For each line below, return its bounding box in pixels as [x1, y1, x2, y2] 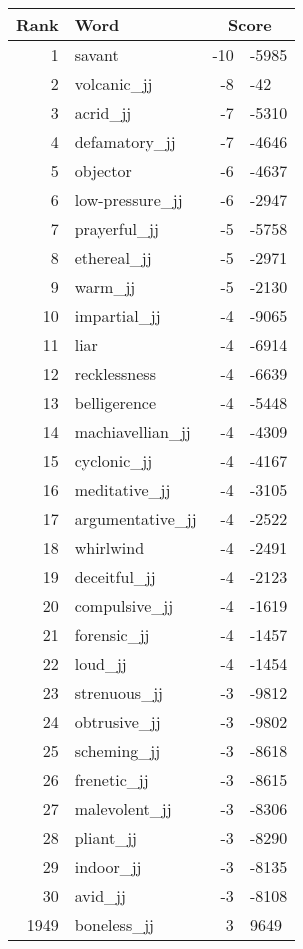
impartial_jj [74, 304, 161, 327]
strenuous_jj [74, 681, 163, 704]
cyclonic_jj [74, 449, 153, 472]
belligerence [74, 391, 157, 414]
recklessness [74, 362, 156, 385]
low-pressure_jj [74, 188, 183, 211]
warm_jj [74, 275, 136, 298]
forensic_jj [74, 623, 150, 646]
